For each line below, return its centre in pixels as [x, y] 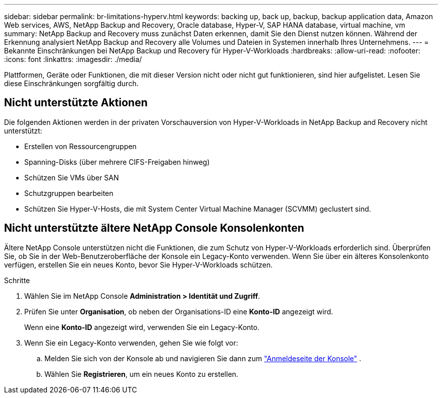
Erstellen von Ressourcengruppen [80, 146]
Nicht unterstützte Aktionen [76, 103]
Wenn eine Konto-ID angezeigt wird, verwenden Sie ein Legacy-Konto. [142, 327]
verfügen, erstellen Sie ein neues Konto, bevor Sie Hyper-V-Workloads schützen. [139, 264]
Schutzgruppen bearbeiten [69, 193]
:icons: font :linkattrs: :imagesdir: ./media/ [73, 59]
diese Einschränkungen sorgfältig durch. [71, 83]
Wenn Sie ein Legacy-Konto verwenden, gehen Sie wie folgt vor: [131, 343]
